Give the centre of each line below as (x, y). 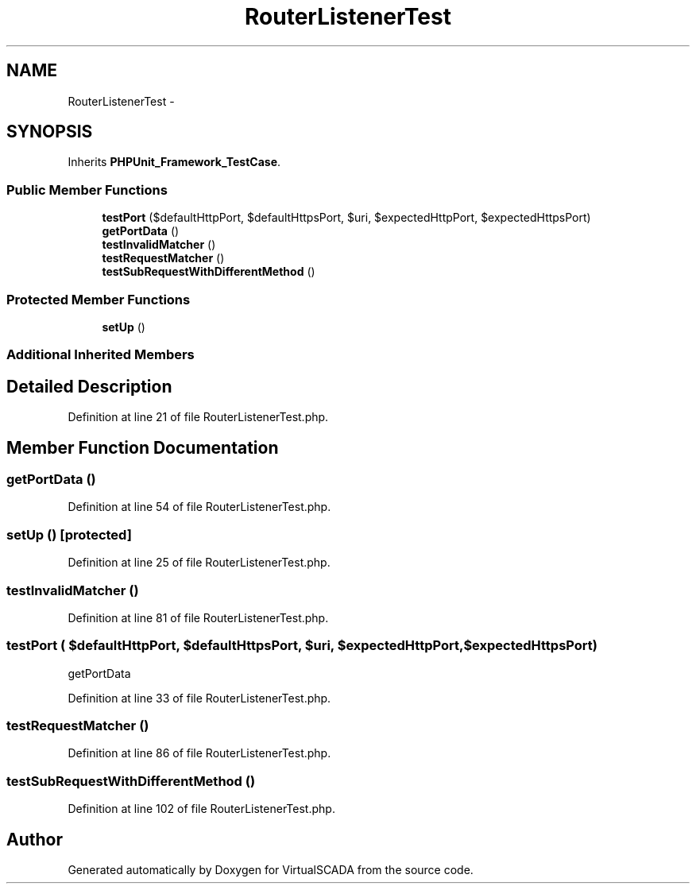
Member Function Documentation (143, 447)
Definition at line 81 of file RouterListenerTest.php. (198, 617)
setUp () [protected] (69, 534)
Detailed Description (89, 386)
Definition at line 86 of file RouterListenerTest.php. (199, 753)
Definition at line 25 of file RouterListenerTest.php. (199, 563)
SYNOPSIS (50, 132)
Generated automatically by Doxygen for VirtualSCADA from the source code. (271, 869)
